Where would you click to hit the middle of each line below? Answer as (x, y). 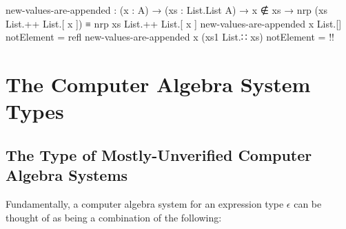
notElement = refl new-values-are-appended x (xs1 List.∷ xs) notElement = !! (170, 37)
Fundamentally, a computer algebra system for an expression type (145, 203)
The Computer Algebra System (158, 84)
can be (308, 203)
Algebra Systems (67, 175)
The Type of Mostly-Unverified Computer (159, 154)
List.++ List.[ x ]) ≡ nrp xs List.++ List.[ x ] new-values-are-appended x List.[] (174, 23)
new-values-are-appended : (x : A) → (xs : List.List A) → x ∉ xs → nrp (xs (166, 10)
